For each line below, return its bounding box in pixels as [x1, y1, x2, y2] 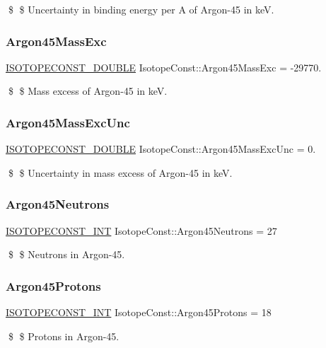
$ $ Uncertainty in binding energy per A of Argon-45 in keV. [8, 2, 274, 16]
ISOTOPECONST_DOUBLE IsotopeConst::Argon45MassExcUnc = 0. [6, 141, 316, 156]
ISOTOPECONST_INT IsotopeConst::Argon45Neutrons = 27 [6, 223, 277, 238]
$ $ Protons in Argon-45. [8, 328, 120, 343]
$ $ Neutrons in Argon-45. [8, 247, 125, 262]
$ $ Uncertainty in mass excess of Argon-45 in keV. [8, 165, 233, 180]
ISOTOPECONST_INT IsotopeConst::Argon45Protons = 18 [6, 305, 272, 320]
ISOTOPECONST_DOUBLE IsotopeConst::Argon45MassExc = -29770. [6, 59, 322, 74]
